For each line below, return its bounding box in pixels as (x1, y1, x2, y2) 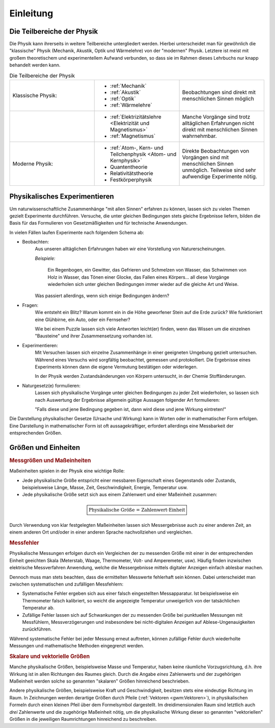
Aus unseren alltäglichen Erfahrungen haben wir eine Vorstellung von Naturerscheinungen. (35, 246, 226, 252)
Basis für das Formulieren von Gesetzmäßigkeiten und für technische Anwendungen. (9, 220, 188, 226)
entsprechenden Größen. (9, 430, 62, 436)
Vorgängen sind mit (182, 154, 229, 161)
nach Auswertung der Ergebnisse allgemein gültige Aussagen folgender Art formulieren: (35, 397, 220, 403)
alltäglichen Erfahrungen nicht (182, 120, 255, 127)
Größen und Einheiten (9, 443, 80, 452)
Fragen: (22, 302, 39, 308)
